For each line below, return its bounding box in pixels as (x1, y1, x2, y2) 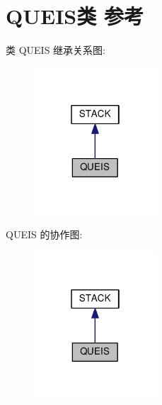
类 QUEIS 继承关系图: (6, 43, 105, 57)
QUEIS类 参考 (6, 1, 144, 30)
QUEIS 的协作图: (6, 227, 83, 242)
